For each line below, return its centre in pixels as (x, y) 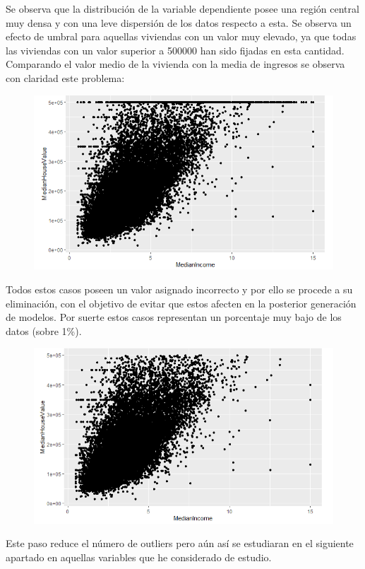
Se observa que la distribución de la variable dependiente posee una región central (182, 8)
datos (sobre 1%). (44, 330)
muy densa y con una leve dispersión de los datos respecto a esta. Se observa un (179, 22)
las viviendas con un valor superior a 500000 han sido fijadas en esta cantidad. (175, 50)
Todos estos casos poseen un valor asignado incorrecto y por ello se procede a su (179, 289)
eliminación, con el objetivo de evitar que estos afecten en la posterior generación (181, 303)
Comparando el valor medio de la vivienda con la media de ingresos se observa (175, 64)
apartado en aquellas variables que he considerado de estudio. (139, 557)
